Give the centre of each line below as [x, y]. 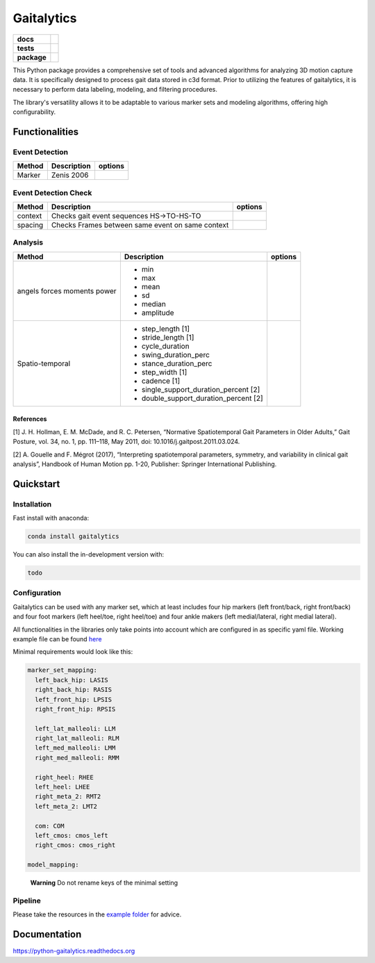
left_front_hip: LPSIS [74, 699]
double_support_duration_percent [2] [202, 398]
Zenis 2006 [70, 175]
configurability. [34, 112]
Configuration [37, 593]
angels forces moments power [67, 290]
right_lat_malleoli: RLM [77, 739]
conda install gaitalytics [73, 536]
